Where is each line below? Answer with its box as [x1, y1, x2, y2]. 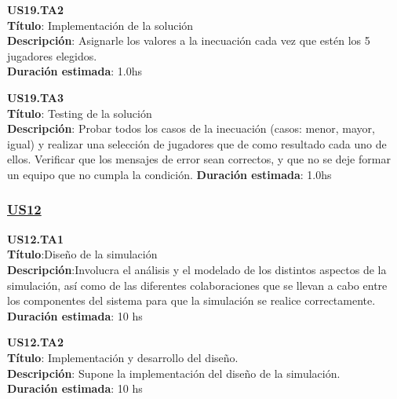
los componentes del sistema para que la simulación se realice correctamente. [7, 292, 376, 309]
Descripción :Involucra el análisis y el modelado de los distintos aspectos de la [7, 261, 387, 277]
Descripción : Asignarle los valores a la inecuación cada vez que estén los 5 [7, 32, 370, 49]
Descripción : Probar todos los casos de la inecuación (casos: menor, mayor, [7, 120, 375, 137]
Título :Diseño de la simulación [7, 246, 158, 262]
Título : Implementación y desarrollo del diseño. [7, 349, 239, 365]
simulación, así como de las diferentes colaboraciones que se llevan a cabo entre [7, 276, 388, 293]
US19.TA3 [7, 89, 64, 105]
